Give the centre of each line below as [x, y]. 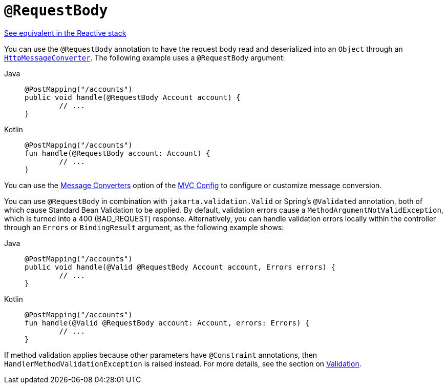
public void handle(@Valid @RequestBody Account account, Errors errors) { [180, 267]
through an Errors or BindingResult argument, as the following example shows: [144, 227]
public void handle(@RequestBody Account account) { [133, 97]
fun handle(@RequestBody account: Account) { [118, 153]
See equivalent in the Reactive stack [65, 33]
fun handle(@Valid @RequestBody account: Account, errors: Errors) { [167, 323]
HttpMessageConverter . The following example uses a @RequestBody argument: [145, 57]
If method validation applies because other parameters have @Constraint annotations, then [161, 355]
